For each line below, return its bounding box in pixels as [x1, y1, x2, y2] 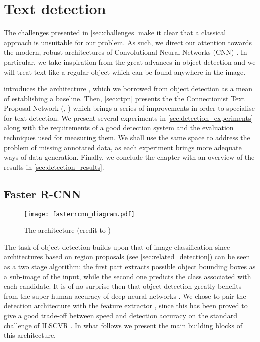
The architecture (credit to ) [24, 225, 111, 235]
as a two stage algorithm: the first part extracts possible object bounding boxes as [4, 261, 256, 272]
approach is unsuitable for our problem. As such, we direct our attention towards [4, 37, 252, 47]
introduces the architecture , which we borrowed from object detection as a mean [4, 83, 252, 94]
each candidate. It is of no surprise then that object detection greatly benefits [4, 281, 242, 291]
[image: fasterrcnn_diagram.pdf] [24, 210, 135, 218]
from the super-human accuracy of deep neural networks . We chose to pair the [4, 290, 246, 301]
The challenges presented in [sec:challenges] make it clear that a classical [4, 27, 226, 38]
